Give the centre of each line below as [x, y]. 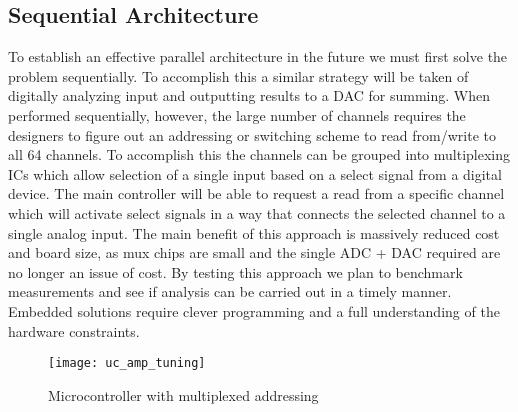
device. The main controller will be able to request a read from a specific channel [256, 193]
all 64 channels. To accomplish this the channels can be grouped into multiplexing [259, 154]
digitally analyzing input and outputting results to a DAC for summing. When [249, 95]
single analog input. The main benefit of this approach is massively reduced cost [254, 232]
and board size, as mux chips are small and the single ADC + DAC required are [254, 252]
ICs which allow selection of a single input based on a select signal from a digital [255, 173]
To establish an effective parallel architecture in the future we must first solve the [258, 56]
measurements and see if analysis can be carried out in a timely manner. [230, 291]
